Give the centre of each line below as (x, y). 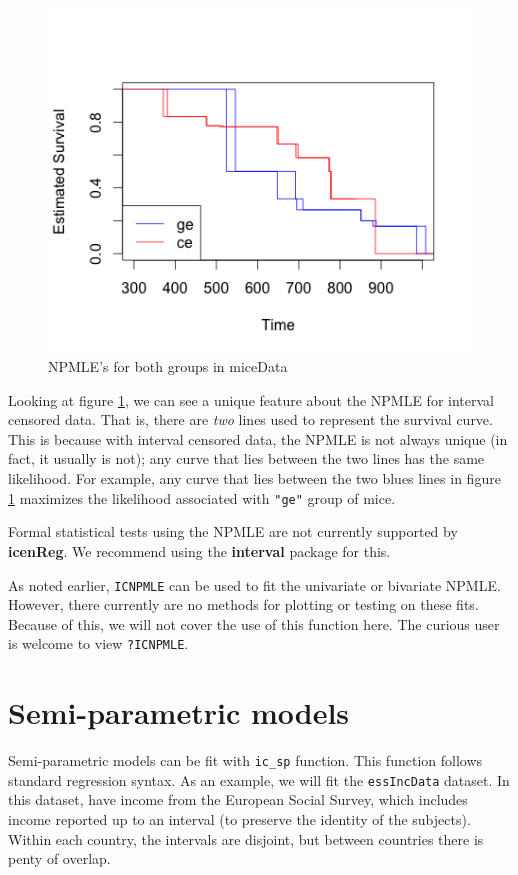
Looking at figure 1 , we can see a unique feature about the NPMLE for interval (251, 399)
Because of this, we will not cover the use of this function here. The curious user (254, 623)
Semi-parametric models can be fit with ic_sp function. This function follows (245, 760)
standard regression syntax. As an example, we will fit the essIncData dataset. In (259, 779)
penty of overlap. (59, 858)
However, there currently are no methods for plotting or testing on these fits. (243, 604)
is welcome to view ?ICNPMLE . (98, 643)
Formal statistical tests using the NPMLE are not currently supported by (233, 531)
